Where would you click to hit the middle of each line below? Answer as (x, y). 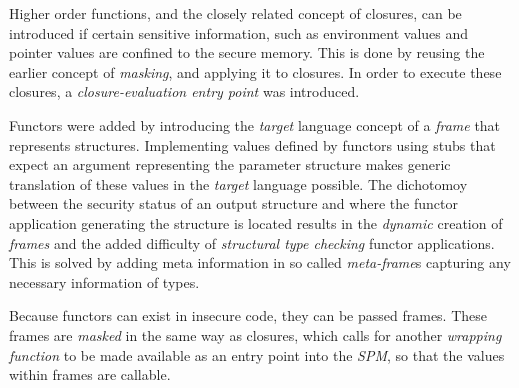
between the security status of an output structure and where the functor (233, 203)
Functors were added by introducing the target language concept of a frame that (255, 124)
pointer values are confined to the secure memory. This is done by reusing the (247, 52)
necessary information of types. (104, 281)
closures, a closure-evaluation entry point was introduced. (184, 91)
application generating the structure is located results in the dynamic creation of (256, 222)
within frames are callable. (90, 374)
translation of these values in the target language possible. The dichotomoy (238, 183)
